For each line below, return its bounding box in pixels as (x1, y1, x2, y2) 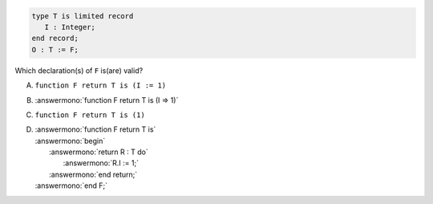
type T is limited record (31, 11, 134, 20)
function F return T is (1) (34, 110, 146, 120)
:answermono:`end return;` (49, 169, 138, 179)
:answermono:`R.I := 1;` (63, 158, 140, 168)
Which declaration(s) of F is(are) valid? (14, 65, 144, 75)
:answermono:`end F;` (34, 181, 108, 190)
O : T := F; (31, 45, 79, 54)
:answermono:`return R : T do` (49, 147, 148, 157)
